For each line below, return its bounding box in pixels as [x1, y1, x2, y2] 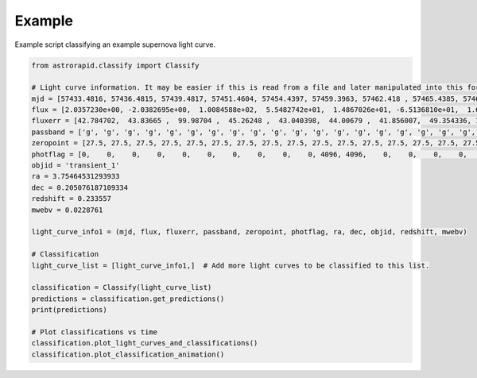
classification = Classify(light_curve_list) [31, 283, 212, 292]
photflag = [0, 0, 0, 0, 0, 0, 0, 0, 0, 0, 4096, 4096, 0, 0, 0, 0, [31, 149, 468, 159]
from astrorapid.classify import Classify [31, 60, 200, 70]
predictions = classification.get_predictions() [31, 294, 225, 303]
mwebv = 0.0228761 [31, 205, 103, 214]
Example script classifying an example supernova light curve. [14, 40, 216, 49]
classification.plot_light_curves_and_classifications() [31, 338, 258, 348]
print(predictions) [31, 306, 107, 314]
